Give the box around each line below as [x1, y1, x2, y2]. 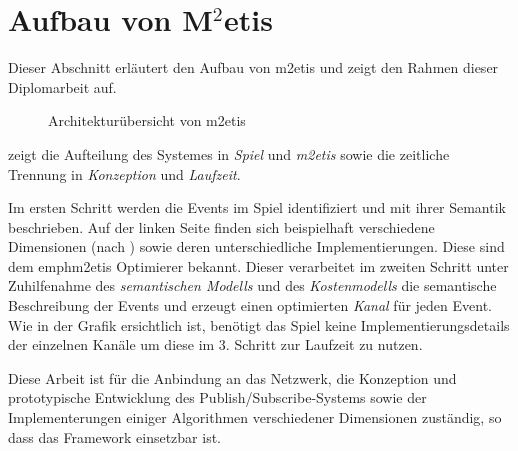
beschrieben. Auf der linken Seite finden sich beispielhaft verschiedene [8, 216, 435, 237]
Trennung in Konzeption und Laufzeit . [8, 163, 241, 184]
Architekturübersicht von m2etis [48, 110, 246, 131]
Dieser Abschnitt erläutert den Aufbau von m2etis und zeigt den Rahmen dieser [8, 57, 499, 78]
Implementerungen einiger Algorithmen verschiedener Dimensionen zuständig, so [8, 407, 502, 428]
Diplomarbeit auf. [8, 76, 117, 97]
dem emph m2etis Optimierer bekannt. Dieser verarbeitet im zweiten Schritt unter [8, 255, 509, 276]
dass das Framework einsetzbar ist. [8, 426, 222, 447]
